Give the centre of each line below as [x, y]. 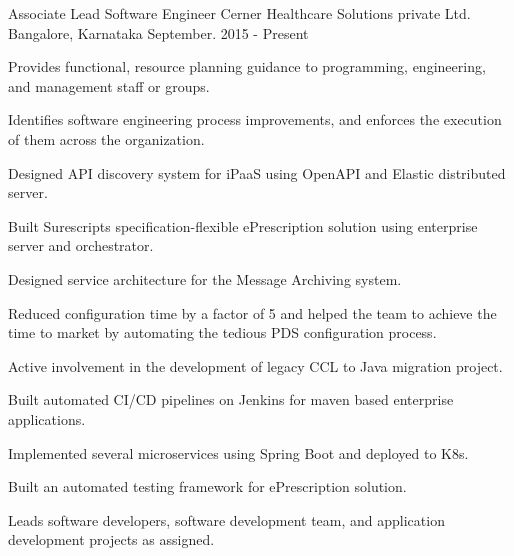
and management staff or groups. [109, 85]
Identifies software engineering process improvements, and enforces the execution [255, 119]
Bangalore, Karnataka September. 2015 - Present [158, 32]
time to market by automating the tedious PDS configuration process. [222, 332]
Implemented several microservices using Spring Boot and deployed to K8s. [238, 452]
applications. [47, 418]
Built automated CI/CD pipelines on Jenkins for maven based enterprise [231, 399]
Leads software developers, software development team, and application [226, 519]
